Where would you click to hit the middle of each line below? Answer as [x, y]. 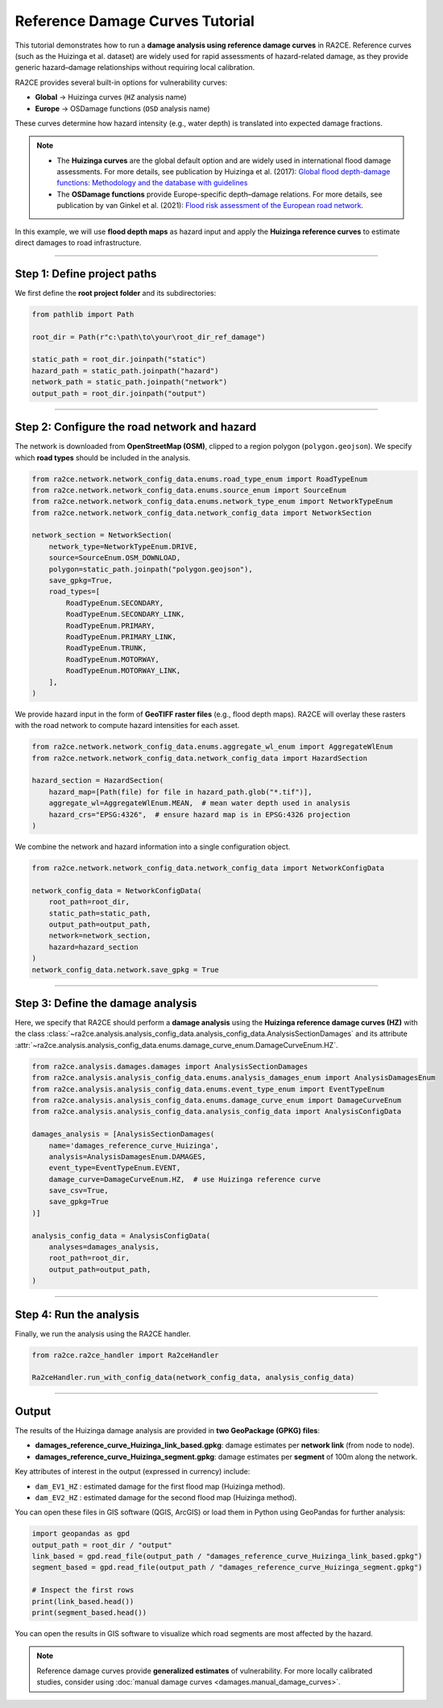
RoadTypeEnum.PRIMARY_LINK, [121, 636]
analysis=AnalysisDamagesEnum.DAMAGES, [128, 1156]
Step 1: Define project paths [86, 274]
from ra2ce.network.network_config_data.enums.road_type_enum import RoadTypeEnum [200, 479]
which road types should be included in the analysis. [103, 457]
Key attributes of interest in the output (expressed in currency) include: [132, 1472]
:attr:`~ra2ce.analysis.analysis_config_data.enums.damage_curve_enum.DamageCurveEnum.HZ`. [176, 1045]
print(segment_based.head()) [89, 1613]
